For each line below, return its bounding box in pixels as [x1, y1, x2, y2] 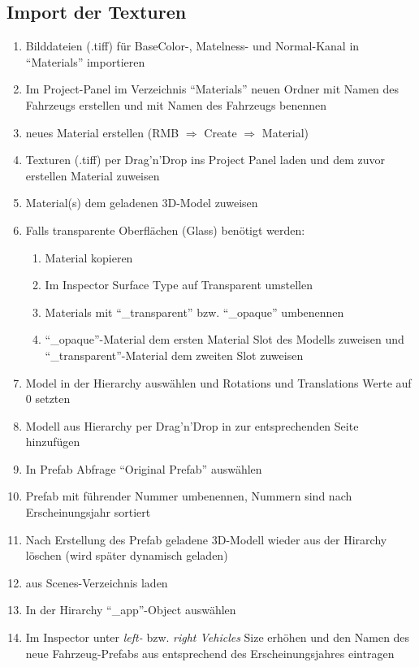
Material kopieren [45, 249, 133, 266]
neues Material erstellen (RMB [25, 123, 179, 141]
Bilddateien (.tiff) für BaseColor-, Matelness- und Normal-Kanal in [25, 37, 360, 54]
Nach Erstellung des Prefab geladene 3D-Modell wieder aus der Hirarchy [25, 531, 387, 548]
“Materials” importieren [25, 53, 145, 70]
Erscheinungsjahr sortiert [25, 504, 151, 521]
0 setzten [25, 390, 71, 407]
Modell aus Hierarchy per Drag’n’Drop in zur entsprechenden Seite [25, 417, 359, 434]
